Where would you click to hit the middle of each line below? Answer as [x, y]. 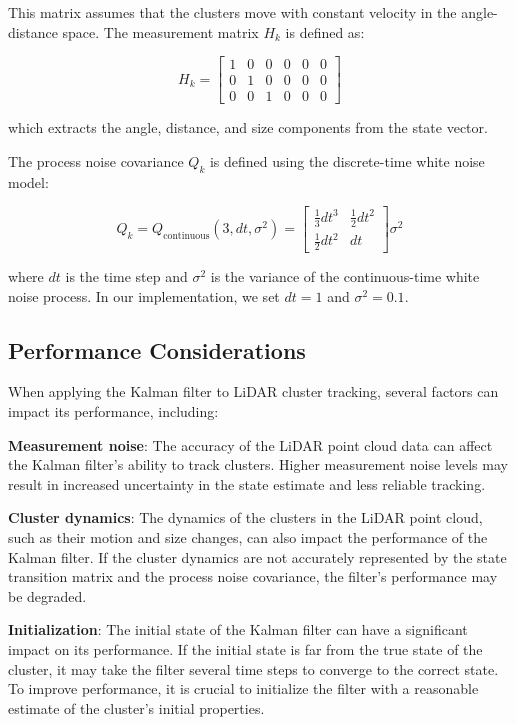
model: [28, 181]
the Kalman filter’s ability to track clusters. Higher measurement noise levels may [258, 464]
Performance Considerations [157, 349]
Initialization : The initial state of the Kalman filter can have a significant [238, 629]
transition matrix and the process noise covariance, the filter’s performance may [253, 576]
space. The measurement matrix [160, 31]
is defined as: [325, 31]
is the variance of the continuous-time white [345, 276]
